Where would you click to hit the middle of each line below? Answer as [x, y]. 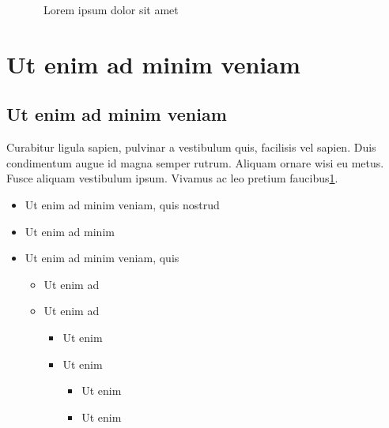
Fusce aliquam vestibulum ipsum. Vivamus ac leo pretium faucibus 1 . [172, 178]
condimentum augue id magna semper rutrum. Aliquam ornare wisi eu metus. [195, 162]
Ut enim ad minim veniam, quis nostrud [122, 204]
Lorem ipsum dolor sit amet [111, 9]
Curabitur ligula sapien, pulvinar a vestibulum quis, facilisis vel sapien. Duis [191, 147]
